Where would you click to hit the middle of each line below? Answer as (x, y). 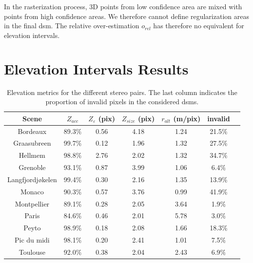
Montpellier (32, 203)
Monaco (32, 191)
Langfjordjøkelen (32, 179)
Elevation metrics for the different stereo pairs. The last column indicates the (122, 92)
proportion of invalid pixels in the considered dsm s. (122, 102)
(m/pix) (187, 118)
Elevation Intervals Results (96, 68)
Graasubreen (32, 143)
